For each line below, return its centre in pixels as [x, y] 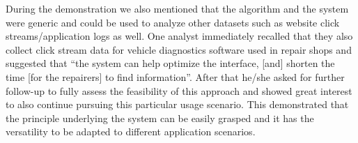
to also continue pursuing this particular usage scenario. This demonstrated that [177, 104]
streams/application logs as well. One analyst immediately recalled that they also [179, 36]
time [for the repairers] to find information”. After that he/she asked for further [175, 76]
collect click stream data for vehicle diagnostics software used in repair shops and [179, 49]
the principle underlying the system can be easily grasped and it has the [160, 118]
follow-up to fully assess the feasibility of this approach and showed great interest [179, 90]
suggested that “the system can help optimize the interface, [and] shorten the [170, 63]
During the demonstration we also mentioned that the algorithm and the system [177, 8]
